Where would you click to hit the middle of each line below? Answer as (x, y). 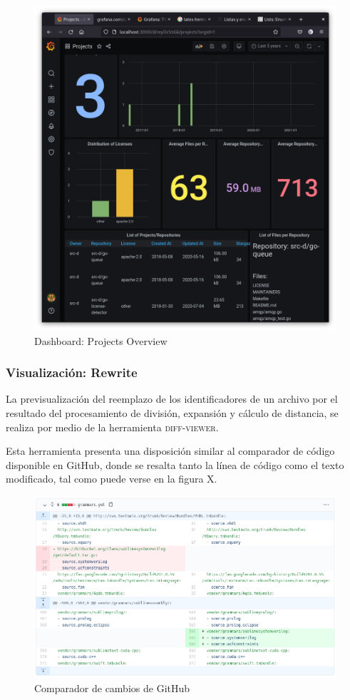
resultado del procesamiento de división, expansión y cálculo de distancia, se (172, 413)
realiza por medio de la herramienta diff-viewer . (112, 427)
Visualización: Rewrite (72, 372)
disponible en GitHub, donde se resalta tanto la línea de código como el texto (175, 464)
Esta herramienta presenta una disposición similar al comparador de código (170, 451)
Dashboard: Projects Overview (101, 340)
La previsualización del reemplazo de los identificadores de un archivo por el (172, 399)
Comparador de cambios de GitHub (112, 688)
